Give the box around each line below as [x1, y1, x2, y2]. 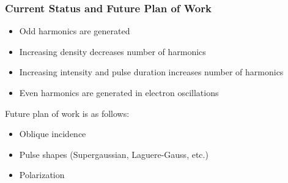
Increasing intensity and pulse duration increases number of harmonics [19, 65, 284, 78]
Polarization [19, 168, 65, 181]
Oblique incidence [19, 127, 86, 140]
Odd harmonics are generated [19, 24, 130, 37]
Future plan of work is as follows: [5, 106, 130, 119]
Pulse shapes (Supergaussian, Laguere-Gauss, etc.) [19, 148, 209, 160]
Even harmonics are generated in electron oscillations [19, 86, 219, 99]
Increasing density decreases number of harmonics [19, 45, 206, 58]
